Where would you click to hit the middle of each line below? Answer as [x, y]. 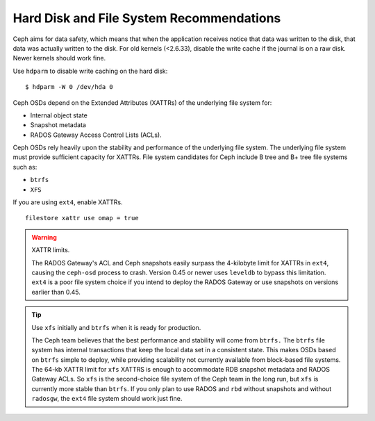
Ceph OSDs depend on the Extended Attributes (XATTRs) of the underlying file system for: [142, 102]
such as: [25, 167]
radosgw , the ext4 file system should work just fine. [107, 399]
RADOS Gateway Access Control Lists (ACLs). [96, 135]
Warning [44, 237]
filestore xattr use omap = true [82, 218]
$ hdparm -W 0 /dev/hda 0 [69, 87]
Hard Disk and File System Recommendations [147, 18]
